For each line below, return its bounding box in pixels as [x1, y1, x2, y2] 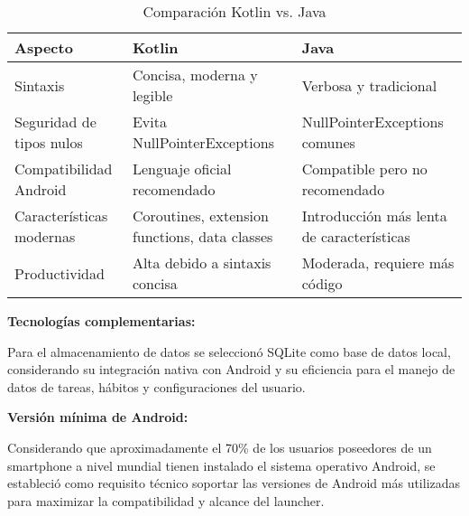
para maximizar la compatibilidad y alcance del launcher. [7, 491, 325, 510]
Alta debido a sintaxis [132, 252, 271, 273]
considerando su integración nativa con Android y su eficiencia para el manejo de [7, 360, 455, 379]
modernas [14, 226, 76, 247]
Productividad [14, 262, 105, 284]
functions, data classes [132, 226, 273, 247]
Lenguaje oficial [132, 158, 232, 179]
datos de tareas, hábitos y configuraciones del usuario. [7, 377, 306, 396]
